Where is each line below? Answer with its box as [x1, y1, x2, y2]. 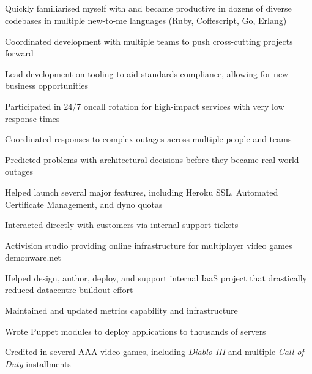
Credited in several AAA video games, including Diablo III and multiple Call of [5, 345, 304, 358]
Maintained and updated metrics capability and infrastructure [5, 304, 238, 317]
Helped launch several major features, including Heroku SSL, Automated [5, 185, 278, 198]
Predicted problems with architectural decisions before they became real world [5, 153, 299, 166]
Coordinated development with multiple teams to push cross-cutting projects [5, 34, 293, 47]
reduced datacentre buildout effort [5, 283, 133, 296]
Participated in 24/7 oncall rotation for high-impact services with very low [5, 99, 284, 112]
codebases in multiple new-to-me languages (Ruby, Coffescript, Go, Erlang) [5, 13, 287, 26]
